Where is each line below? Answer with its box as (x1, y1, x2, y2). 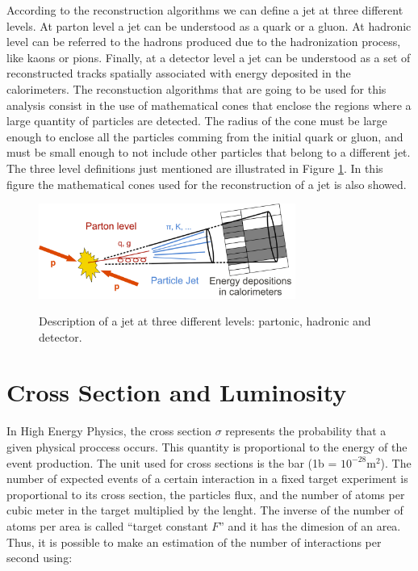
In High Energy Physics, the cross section (6, 422, 212, 439)
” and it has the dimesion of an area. (219, 517, 401, 534)
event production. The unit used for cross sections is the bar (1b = (6, 454, 337, 471)
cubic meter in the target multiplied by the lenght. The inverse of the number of (6, 502, 403, 519)
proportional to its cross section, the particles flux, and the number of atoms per (6, 485, 405, 502)
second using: (6, 549, 73, 566)
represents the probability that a (225, 422, 387, 439)
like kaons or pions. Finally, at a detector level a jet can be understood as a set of (6, 48, 411, 65)
